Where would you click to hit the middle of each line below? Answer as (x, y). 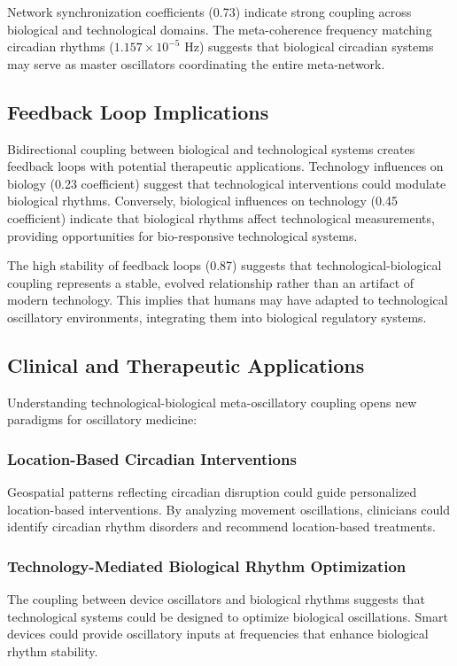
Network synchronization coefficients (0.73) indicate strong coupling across (209, 12)
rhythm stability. (53, 651)
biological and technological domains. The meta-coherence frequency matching (220, 29)
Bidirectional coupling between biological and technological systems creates (211, 148)
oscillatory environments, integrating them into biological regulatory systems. (217, 317)
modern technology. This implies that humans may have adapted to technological (228, 300)
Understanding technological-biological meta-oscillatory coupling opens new (212, 402)
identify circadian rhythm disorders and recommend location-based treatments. (221, 527)
